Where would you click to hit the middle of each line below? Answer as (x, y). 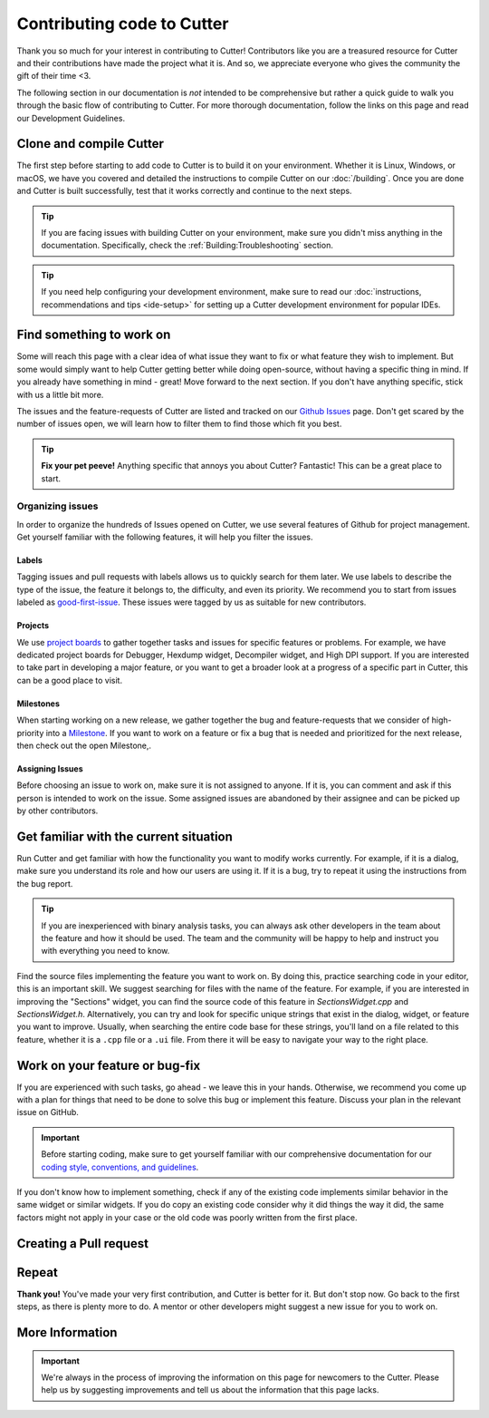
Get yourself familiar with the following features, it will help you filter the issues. (165, 537)
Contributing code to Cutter (123, 24)
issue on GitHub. (48, 1112)
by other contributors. (58, 811)
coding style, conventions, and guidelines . (120, 1167)
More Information (67, 1332)
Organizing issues (58, 506)
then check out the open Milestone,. (84, 745)
